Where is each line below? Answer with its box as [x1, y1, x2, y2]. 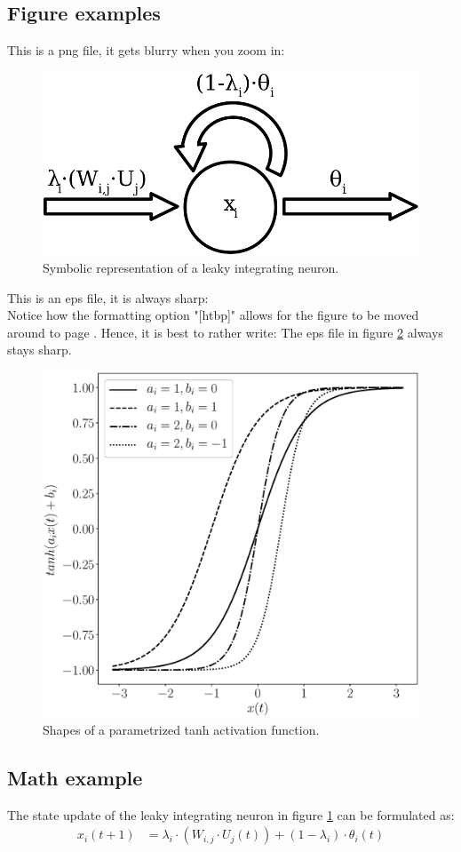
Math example [7, 763, 143, 791]
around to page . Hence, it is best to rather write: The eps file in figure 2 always [7, 322, 443, 341]
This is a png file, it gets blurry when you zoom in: [7, 41, 285, 60]
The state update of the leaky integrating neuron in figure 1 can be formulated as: [7, 805, 455, 824]
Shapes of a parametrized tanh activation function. [43, 720, 320, 738]
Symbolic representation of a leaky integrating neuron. [43, 258, 339, 276]
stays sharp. [7, 340, 72, 359]
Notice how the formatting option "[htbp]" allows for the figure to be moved [7, 306, 419, 324]
